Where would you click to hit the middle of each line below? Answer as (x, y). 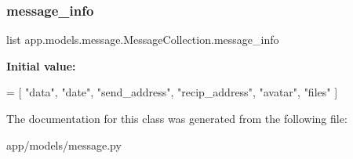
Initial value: (41, 65)
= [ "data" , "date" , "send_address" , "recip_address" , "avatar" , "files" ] (172, 92)
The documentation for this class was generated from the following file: (177, 118)
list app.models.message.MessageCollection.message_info (143, 40)
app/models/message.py (64, 145)
